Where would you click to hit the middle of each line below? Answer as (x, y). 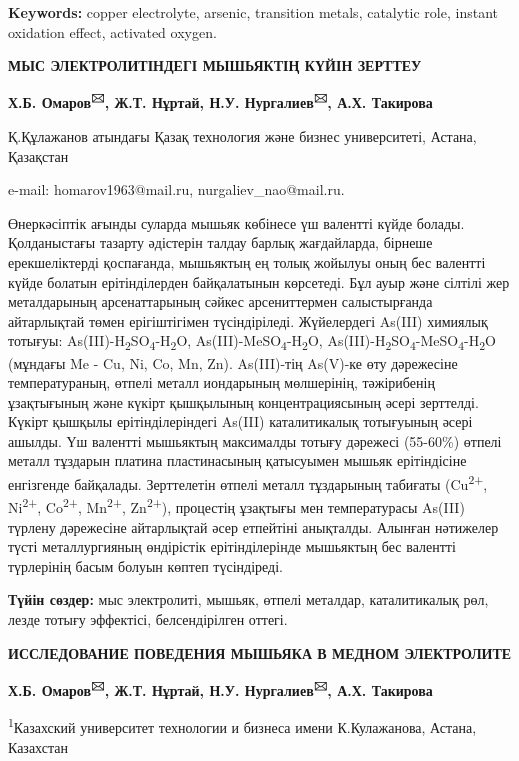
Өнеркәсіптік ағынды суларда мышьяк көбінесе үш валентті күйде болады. (236, 222)
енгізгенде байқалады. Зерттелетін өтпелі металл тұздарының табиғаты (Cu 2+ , (248, 482)
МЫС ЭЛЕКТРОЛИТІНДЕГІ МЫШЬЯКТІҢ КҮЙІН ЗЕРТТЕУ (215, 65)
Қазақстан (38, 155)
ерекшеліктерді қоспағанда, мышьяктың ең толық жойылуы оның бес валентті (247, 262)
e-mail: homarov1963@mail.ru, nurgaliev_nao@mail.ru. (176, 189)
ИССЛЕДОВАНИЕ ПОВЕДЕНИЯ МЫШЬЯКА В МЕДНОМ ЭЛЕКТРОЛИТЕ (260, 652)
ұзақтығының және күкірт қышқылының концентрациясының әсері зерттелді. (243, 401)
